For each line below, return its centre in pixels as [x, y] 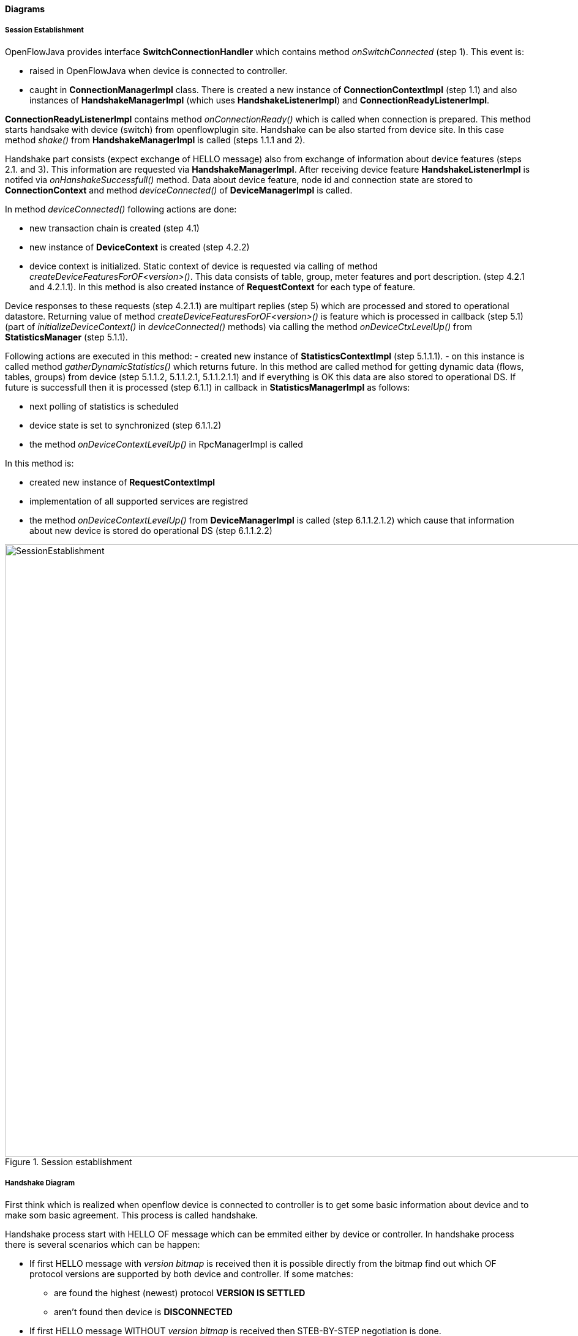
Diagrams [25, 9]
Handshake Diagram [40, 1183]
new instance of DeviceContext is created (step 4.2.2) [140, 247]
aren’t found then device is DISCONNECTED [143, 1312]
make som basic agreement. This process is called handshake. [132, 1215]
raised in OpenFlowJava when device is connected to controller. [159, 70]
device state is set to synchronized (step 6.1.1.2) [126, 425]
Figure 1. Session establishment [69, 1161]
